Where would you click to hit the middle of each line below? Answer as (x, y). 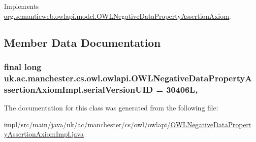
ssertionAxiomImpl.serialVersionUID (79, 89)
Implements (21, 6)
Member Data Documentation (82, 42)
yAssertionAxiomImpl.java (44, 134)
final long (23, 66)
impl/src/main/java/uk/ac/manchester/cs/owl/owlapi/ (87, 124)
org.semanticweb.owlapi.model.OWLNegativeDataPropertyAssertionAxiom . (118, 16)
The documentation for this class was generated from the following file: (111, 108)
